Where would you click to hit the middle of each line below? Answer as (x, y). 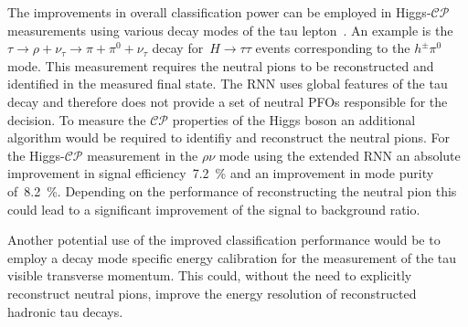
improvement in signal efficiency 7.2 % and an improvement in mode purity (221, 173)
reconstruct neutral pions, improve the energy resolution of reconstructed (212, 293)
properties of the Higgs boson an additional (294, 119)
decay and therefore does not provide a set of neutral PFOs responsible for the (228, 101)
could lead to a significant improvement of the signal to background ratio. (214, 209)
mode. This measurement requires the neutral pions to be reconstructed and (221, 65)
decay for (178, 48)
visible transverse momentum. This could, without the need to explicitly (210, 275)
